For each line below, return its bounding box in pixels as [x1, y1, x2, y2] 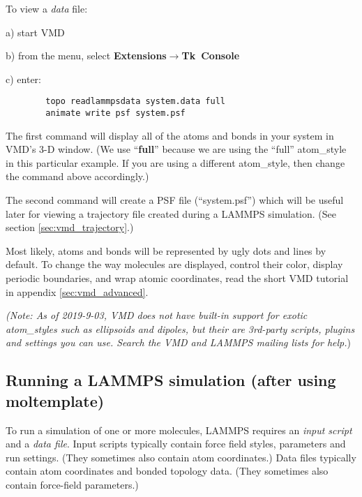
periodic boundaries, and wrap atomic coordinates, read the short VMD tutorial [6, 271, 349, 285]
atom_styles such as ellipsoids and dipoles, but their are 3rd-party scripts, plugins [6, 321, 355, 336]
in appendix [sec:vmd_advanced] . [6, 284, 149, 299]
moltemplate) [6, 390, 105, 411]
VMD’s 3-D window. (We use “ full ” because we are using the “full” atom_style [6, 142, 347, 156]
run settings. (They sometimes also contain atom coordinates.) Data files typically [6, 450, 356, 464]
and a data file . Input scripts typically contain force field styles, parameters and [6, 436, 346, 451]
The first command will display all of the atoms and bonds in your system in [6, 128, 334, 142]
